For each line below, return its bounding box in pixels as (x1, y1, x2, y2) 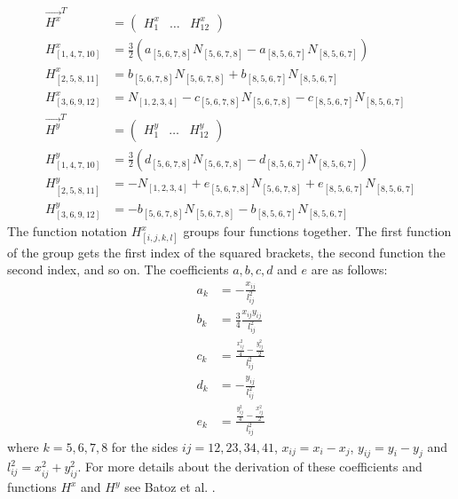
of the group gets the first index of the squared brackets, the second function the (7, 242, 446, 261)
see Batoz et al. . (124, 478, 216, 496)
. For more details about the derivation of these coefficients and (77, 457, 422, 476)
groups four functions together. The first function (183, 222, 452, 241)
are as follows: (311, 260, 388, 279)
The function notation (7, 222, 127, 241)
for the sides (111, 437, 178, 455)
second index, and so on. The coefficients (7, 260, 229, 279)
